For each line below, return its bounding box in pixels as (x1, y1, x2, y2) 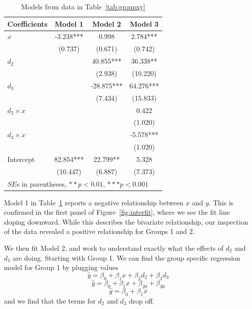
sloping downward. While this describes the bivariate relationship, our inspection (4, 216, 248, 227)
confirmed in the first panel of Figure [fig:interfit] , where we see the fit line (4, 207, 230, 217)
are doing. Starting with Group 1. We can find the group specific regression (12, 252, 241, 263)
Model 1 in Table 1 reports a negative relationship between (4, 197, 183, 207)
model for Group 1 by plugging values (4, 262, 118, 272)
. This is (209, 197, 234, 207)
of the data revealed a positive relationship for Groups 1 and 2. (4, 226, 195, 236)
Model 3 (130, 18, 159, 29)
